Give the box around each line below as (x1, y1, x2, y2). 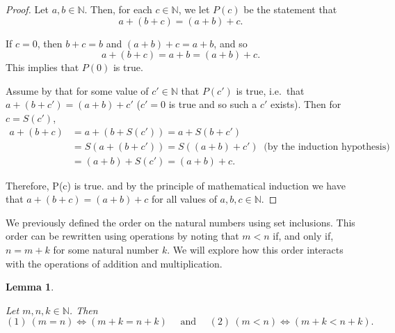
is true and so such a (168, 97, 257, 111)
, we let (178, 2, 210, 16)
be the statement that (243, 2, 337, 16)
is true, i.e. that (236, 83, 305, 98)
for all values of (152, 192, 217, 206)
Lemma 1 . (6, 279, 54, 294)
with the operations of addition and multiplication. (6, 256, 223, 270)
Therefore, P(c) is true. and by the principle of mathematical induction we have (6, 178, 346, 192)
